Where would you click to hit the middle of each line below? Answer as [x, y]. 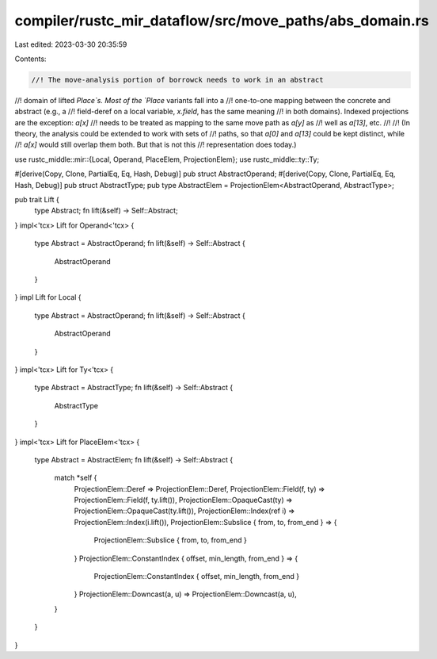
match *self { [76, 478]
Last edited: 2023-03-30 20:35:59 [71, 44]
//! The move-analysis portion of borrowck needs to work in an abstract [177, 80]
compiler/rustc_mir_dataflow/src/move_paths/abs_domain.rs [222, 21]
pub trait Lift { [37, 200]
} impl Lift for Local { [48, 297]
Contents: [30, 59]
